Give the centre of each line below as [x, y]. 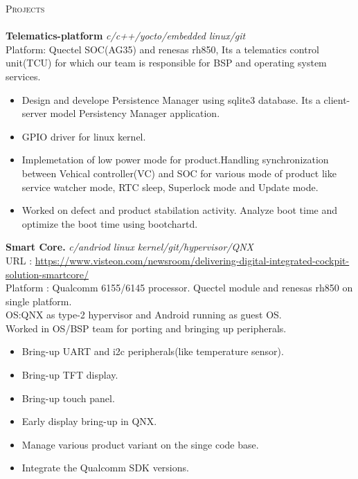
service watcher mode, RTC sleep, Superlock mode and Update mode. [170, 187]
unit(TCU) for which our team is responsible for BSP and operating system [166, 63]
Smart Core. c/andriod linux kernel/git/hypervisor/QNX [129, 247]
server [34, 113]
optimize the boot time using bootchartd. [110, 223]
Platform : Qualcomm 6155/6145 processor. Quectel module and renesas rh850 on [179, 288]
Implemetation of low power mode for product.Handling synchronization [175, 160]
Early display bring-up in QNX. [89, 421]
